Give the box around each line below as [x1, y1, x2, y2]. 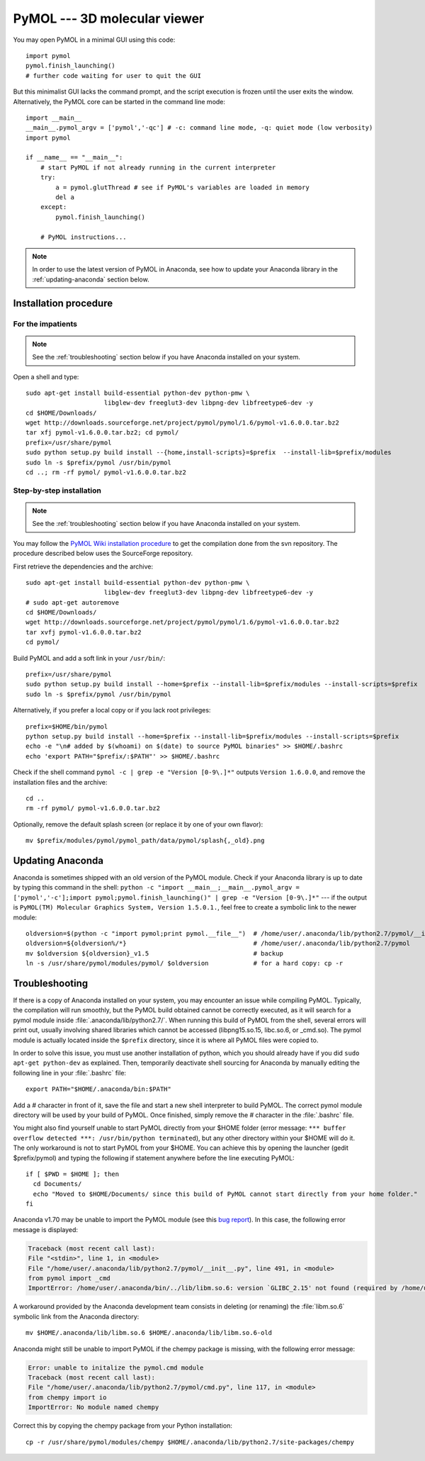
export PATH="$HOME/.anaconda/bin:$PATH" [25, 1085, 171, 1093]
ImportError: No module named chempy [28, 1404, 159, 1411]
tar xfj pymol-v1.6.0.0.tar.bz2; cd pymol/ [25, 429, 179, 437]
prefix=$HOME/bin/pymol [25, 722, 108, 730]
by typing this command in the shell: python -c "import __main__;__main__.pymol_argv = [13, 883, 300, 892]
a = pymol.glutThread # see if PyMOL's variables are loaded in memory [55, 183, 310, 191]
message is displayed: [13, 1225, 78, 1233]
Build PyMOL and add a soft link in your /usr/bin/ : [13, 654, 166, 662]
